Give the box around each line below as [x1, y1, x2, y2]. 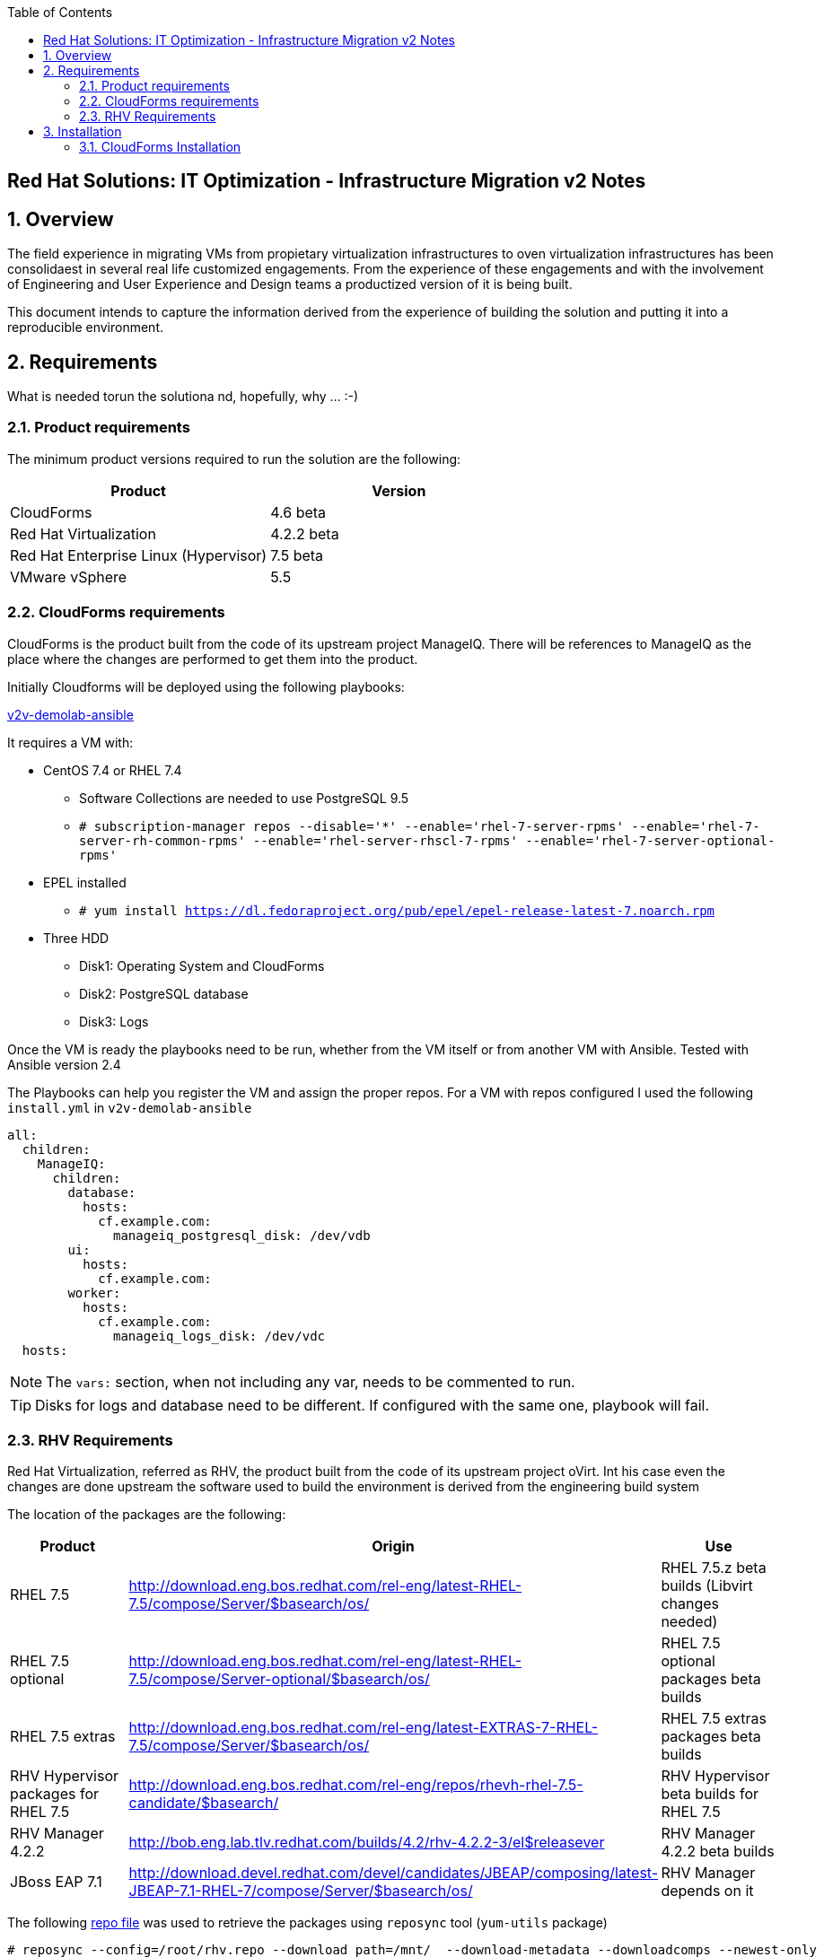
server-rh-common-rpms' [79, 833, 246, 848]
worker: [67, 1285, 121, 1300]
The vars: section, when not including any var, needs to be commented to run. [46, 1372, 575, 1391]
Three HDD [43, 930, 110, 946]
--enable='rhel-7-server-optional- [525, 833, 776, 848]
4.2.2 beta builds [661, 1842, 775, 1861]
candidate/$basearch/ [128, 1794, 279, 1813]
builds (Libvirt [661, 1577, 753, 1595]
